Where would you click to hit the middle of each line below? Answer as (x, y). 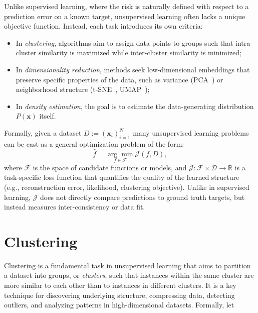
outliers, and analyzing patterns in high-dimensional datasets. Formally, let (119, 305)
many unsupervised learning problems (191, 132)
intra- (244, 42)
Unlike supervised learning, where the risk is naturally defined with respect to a (126, 6)
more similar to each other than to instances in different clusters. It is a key (120, 285)
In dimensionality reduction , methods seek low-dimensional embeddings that (133, 69)
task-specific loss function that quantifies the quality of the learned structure (122, 177)
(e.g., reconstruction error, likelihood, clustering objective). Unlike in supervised (127, 187)
